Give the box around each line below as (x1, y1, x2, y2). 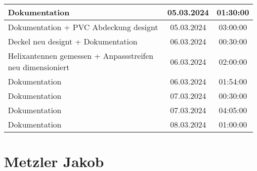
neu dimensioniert (8, 61, 70, 73)
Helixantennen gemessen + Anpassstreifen (8, 50, 154, 61)
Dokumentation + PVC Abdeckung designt (8, 21, 158, 33)
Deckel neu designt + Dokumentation (8, 36, 137, 47)
